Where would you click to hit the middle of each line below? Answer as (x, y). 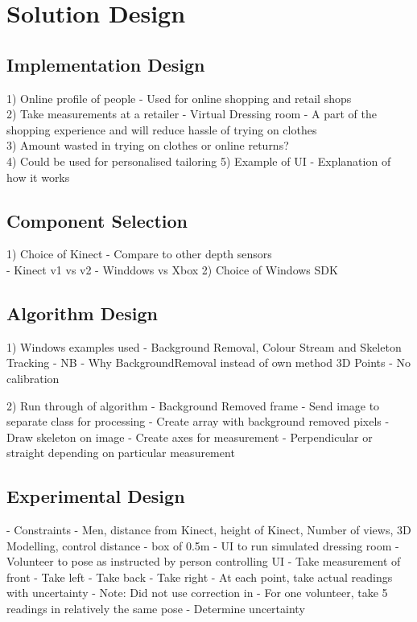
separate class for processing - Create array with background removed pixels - (198, 421)
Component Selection (97, 220)
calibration (33, 378)
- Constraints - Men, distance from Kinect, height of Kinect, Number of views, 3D (209, 530)
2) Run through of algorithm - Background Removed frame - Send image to (193, 405)
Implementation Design (106, 64)
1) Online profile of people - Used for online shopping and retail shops (179, 98)
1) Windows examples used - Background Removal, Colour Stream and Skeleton (204, 346)
